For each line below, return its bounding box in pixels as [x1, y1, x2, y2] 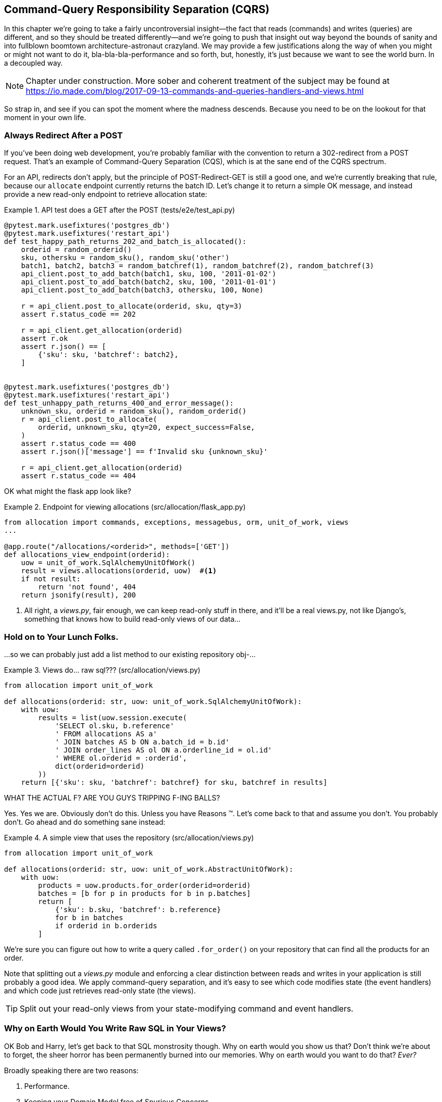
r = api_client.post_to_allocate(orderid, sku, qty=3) [21, 302, 243, 311]
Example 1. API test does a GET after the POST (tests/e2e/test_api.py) [4, 206, 235, 215]
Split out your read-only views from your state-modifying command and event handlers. [20, 1003, 354, 1014]
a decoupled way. [4, 59, 63, 68]
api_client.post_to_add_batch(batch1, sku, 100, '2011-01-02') [21, 270, 277, 278]
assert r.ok [21, 334, 68, 343]
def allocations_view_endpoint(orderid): [4, 550, 170, 559]
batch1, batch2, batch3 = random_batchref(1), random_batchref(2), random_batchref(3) [21, 262, 374, 270]
